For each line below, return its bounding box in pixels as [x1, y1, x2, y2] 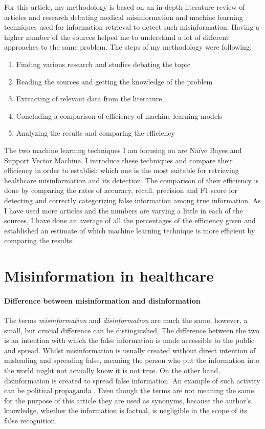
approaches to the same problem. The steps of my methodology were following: [4, 41, 252, 52]
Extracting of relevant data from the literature [16, 93, 162, 104]
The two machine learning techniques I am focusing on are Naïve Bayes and [4, 144, 242, 155]
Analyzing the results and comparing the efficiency [16, 127, 175, 138]
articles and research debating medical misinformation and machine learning [4, 11, 243, 22]
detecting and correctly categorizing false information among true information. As [4, 195, 261, 205]
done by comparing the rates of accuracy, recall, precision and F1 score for [4, 185, 238, 196]
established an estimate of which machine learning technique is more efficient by [4, 225, 255, 235]
